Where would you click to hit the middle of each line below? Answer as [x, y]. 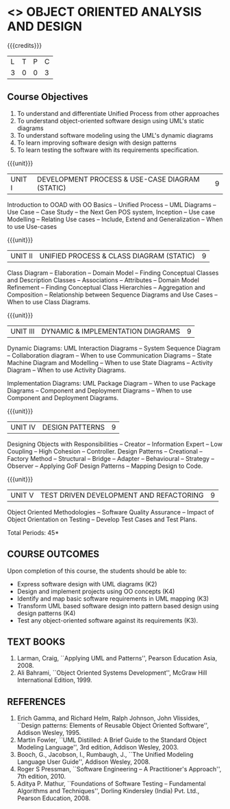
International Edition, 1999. [54, 680]
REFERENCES [37, 702]
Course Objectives [48, 97]
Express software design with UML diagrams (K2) [87, 584]
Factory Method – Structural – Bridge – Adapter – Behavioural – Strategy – [111, 458]
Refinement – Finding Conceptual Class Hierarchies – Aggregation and [106, 287]
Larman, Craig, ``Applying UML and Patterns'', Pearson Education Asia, [117, 658]
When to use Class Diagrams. [49, 301]
